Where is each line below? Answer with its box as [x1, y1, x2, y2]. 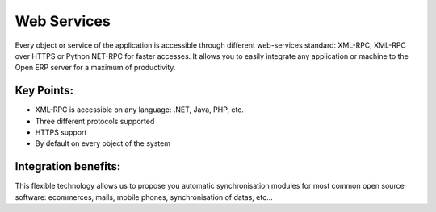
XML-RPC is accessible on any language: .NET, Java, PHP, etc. [35, 105, 244, 114]
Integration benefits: [15, 160, 121, 173]
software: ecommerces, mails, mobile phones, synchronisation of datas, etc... [15, 192, 274, 202]
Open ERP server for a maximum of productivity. [15, 63, 176, 73]
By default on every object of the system [35, 139, 171, 148]
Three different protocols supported [35, 116, 155, 126]
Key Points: [15, 84, 74, 98]
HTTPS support [35, 127, 87, 137]
